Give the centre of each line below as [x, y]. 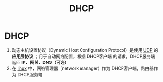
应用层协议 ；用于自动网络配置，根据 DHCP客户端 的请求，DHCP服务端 [83, 56]
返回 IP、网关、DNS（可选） [40, 62]
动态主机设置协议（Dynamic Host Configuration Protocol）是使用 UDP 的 [85, 50]
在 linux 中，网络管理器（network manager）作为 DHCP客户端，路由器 [83, 68]
